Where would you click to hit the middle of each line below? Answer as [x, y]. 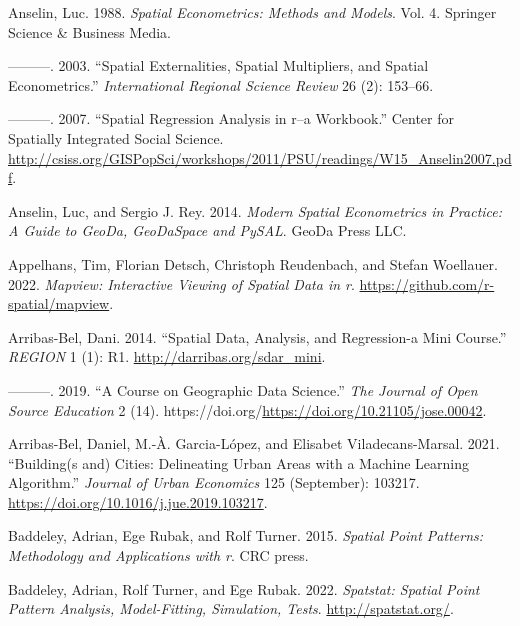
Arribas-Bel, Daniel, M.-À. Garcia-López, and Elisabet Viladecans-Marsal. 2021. [254, 443]
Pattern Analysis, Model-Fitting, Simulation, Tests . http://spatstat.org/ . [231, 608]
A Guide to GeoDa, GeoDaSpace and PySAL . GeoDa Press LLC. [207, 230]
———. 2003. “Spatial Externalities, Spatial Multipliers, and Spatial [218, 65]
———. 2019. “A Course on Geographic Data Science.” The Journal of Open [243, 389]
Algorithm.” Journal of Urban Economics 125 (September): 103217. [214, 482]
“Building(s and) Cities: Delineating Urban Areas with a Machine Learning [239, 462]
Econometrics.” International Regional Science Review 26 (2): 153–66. [221, 84]
